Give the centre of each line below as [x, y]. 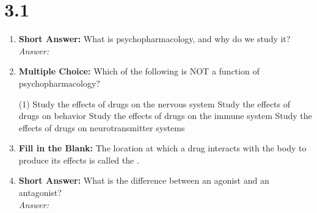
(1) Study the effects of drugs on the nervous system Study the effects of [155, 103]
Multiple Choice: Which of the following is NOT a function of [139, 71]
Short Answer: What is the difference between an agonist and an [144, 180]
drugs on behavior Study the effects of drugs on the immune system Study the [165, 116]
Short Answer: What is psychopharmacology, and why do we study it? [155, 39]
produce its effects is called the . [79, 160]
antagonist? [40, 193]
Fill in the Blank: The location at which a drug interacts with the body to [162, 148]
